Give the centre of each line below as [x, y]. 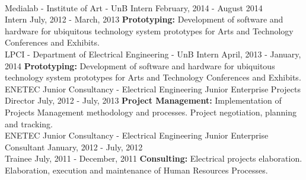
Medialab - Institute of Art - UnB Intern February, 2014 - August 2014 [134, 7]
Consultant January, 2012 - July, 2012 [74, 147]
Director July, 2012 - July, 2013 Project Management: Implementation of [143, 100]
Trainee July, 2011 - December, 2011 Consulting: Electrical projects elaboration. [154, 158]
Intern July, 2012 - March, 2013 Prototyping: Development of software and [144, 19]
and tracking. [29, 123]
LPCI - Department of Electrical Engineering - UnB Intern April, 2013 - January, [153, 54]
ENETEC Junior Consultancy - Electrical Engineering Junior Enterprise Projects [153, 89]
